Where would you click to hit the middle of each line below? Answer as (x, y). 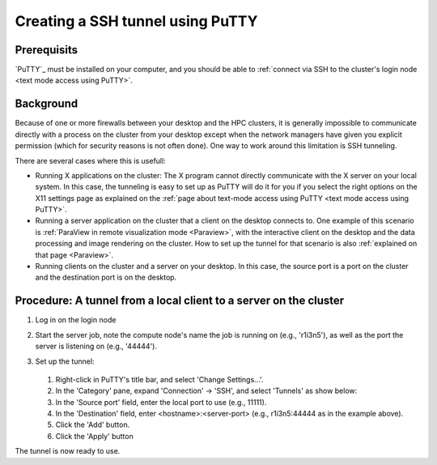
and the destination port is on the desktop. (106, 277)
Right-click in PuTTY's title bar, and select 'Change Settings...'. (159, 379)
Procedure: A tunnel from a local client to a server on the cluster (180, 301)
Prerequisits (47, 50)
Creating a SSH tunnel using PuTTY (136, 21)
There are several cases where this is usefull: (90, 160)
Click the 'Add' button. (93, 424)
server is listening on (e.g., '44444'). (96, 346)
